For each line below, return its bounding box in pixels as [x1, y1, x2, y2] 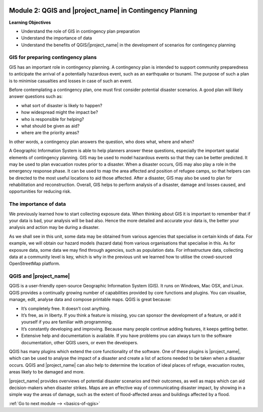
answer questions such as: [9, 94, 63, 99]
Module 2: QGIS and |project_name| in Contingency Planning [9, 6, 197, 15]
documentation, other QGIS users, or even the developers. [21, 339, 138, 345]
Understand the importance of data [21, 35, 92, 41]
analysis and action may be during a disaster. [9, 225, 100, 230]
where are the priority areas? [21, 130, 79, 136]
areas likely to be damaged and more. [9, 369, 85, 375]
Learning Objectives [9, 19, 51, 25]
